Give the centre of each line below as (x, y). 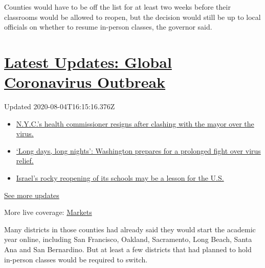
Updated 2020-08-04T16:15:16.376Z (60, 106)
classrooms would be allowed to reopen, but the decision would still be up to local (132, 17)
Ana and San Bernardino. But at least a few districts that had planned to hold (128, 249)
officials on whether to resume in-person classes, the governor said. (108, 27)
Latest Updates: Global (88, 62)
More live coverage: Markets (48, 212)
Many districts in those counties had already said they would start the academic (130, 229)
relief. (25, 161)
